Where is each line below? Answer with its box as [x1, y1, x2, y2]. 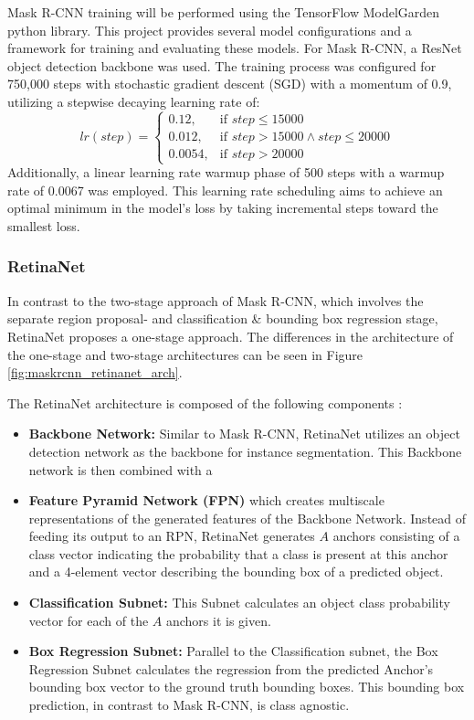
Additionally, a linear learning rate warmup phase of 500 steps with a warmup [7, 163, 445, 182]
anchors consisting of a [332, 526, 460, 545]
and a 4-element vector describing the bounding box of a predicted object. [28, 562, 444, 581]
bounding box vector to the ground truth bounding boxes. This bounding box [28, 677, 465, 696]
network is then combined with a [28, 460, 213, 479]
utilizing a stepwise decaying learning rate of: [7, 91, 260, 111]
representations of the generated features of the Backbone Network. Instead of [28, 508, 467, 527]
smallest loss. [7, 216, 80, 235]
